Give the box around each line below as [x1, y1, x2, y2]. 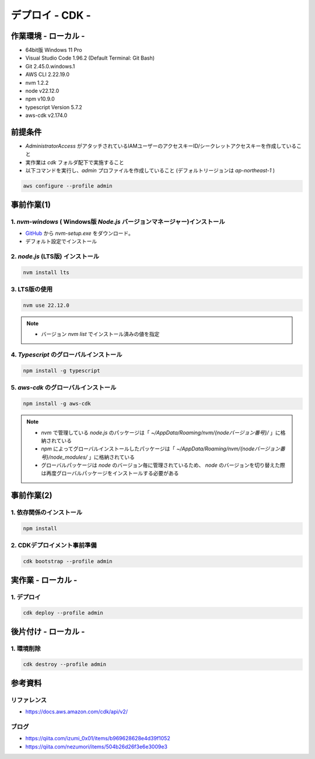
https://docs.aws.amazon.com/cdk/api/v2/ [25, 708, 128, 715]
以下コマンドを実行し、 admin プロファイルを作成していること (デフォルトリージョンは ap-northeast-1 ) [25, 167, 275, 174]
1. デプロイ [10, 593, 41, 601]
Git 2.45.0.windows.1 [25, 63, 75, 70]
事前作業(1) [10, 199, 51, 210]
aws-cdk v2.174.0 [25, 112, 68, 119]
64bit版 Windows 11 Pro [25, 47, 82, 54]
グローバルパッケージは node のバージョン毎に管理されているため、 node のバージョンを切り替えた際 [41, 462, 286, 469]
